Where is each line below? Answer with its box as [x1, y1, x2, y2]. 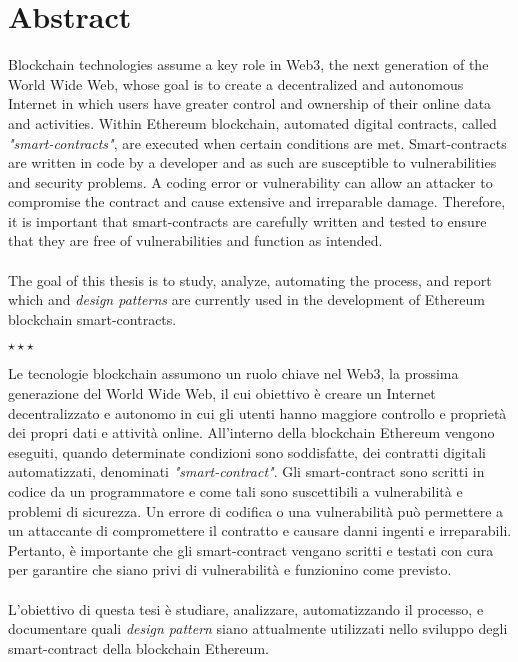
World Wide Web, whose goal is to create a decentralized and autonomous [8, 73, 464, 94]
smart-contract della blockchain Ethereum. [8, 637, 269, 658]
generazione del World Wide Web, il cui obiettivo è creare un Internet [8, 383, 436, 404]
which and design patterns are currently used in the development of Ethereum [8, 289, 485, 310]
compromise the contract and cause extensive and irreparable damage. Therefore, [8, 191, 506, 212]
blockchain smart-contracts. [8, 308, 177, 329]
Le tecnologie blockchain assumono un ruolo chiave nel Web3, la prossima [8, 363, 459, 384]
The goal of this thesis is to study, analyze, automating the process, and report [8, 269, 492, 290]
